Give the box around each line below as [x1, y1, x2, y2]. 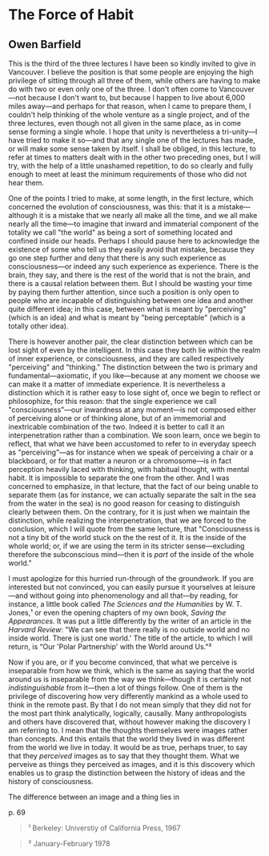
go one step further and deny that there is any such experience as [8, 253, 227, 262]
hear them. [8, 178, 44, 188]
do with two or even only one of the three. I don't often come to [8, 84, 218, 94]
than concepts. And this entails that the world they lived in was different [8, 734, 245, 743]
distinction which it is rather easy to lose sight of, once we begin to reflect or [8, 388, 261, 398]
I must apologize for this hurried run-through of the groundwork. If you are [8, 574, 254, 583]
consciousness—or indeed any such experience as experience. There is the [8, 262, 259, 271]
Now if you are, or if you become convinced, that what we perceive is [8, 657, 238, 667]
